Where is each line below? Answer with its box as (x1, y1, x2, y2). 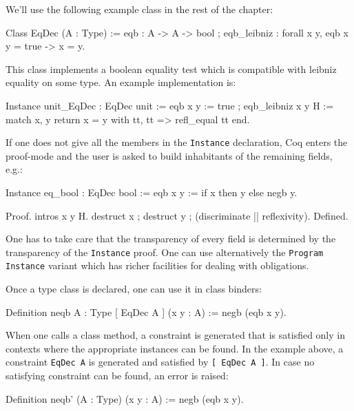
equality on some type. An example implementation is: (6, 75, 236, 89)
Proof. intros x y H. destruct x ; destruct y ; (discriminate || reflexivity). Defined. (6, 208, 348, 222)
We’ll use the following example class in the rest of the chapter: (6, 2, 273, 16)
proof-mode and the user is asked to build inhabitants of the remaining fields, (6, 148, 333, 162)
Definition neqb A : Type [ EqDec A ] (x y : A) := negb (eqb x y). (6, 304, 287, 319)
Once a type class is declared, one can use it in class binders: (6, 282, 262, 296)
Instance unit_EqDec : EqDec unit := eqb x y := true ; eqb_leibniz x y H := (6, 98, 334, 112)
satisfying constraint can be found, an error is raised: (6, 368, 229, 383)
